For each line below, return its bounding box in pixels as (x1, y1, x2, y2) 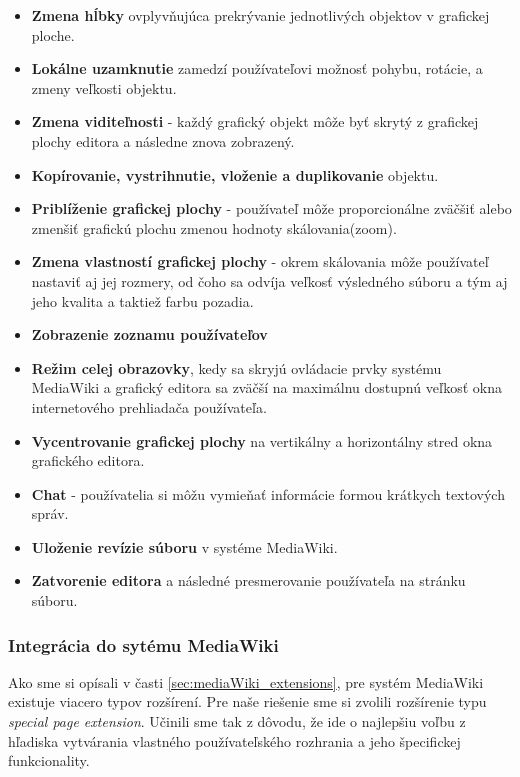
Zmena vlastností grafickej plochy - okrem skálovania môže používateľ (31, 251, 489, 272)
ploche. (31, 24, 75, 45)
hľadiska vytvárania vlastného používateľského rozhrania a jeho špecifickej (8, 730, 461, 751)
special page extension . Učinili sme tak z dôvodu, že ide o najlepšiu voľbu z (8, 711, 466, 732)
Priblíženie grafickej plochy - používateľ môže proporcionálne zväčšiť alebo (31, 198, 512, 219)
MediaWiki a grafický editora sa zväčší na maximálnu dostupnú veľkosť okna (31, 377, 502, 398)
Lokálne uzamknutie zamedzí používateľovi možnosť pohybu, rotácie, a (31, 58, 483, 79)
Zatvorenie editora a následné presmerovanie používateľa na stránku (31, 570, 466, 591)
